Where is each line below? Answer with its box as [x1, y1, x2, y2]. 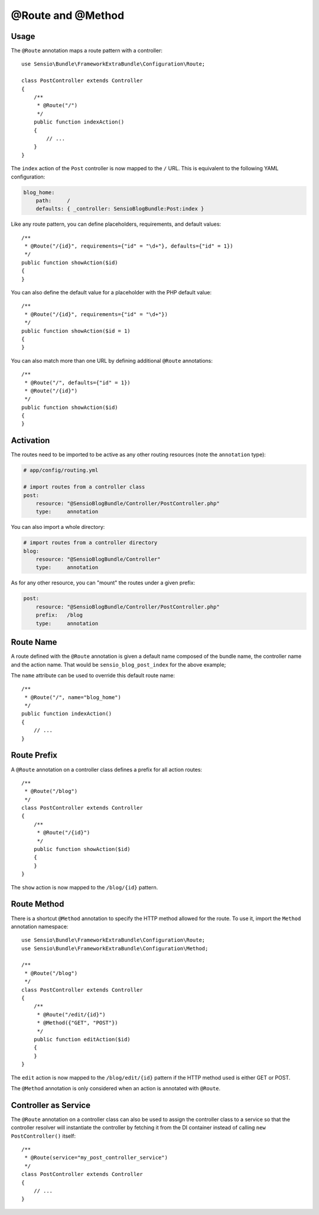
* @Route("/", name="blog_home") [24, 694, 121, 700]
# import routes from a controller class [23, 483, 145, 490]
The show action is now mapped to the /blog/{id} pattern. [11, 883, 158, 891]
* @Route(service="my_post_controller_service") [24, 1154, 168, 1161]
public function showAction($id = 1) [21, 327, 131, 334]
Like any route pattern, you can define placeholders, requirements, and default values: [11, 220, 222, 228]
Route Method [11, 899, 64, 909]
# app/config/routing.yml [23, 467, 99, 474]
